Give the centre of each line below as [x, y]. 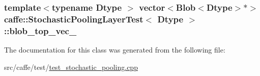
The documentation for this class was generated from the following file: [115, 50]
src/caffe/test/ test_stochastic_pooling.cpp [71, 67]
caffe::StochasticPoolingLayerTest [74, 19]
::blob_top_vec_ [40, 30]
